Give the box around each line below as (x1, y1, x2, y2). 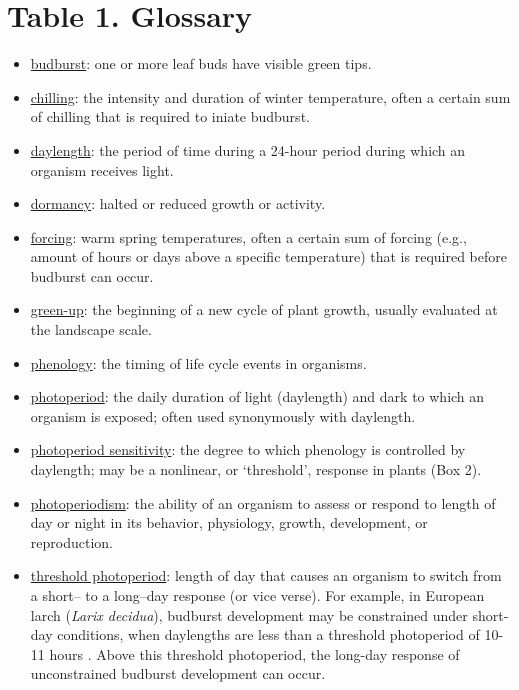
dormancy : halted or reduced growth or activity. (30, 193, 326, 214)
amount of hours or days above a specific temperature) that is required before (30, 246, 507, 267)
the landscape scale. (30, 319, 152, 340)
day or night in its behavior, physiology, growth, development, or (30, 512, 428, 533)
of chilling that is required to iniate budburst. (30, 106, 310, 127)
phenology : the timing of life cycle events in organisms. (30, 352, 367, 373)
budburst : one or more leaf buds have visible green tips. (30, 53, 372, 74)
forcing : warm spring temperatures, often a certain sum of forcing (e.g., (30, 226, 467, 247)
